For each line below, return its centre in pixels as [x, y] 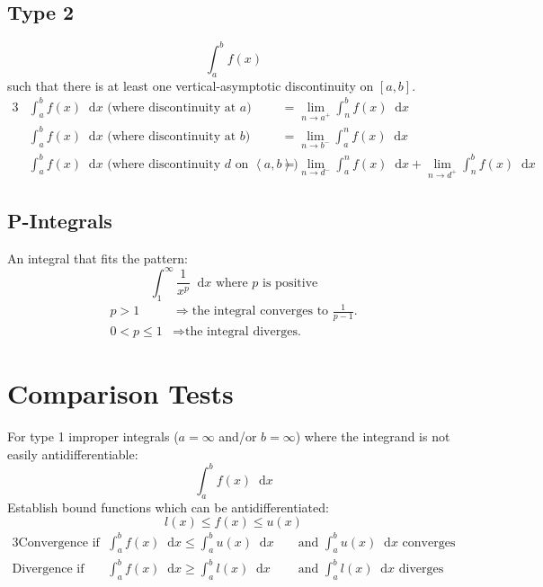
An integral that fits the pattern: [98, 258]
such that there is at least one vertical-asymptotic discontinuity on [191, 85]
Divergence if [48, 569]
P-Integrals [60, 220]
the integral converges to [260, 311]
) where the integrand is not [373, 436]
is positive [290, 283]
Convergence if [59, 543]
